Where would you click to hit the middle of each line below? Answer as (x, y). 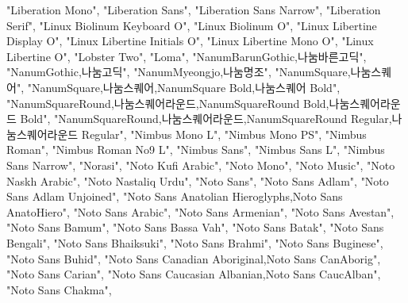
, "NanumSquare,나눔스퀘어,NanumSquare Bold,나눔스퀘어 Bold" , (181, 87)
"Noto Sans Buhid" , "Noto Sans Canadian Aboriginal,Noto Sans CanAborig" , (194, 258)
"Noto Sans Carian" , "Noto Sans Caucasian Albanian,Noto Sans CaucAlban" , (194, 274)
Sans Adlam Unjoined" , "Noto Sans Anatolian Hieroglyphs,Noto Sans (175, 196)
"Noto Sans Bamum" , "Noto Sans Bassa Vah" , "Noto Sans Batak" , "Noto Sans (195, 227)
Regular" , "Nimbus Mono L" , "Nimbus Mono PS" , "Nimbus (224, 134)
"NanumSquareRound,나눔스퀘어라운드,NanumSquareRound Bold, (168, 103)
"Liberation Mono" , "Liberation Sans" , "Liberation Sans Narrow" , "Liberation (194, 10)
